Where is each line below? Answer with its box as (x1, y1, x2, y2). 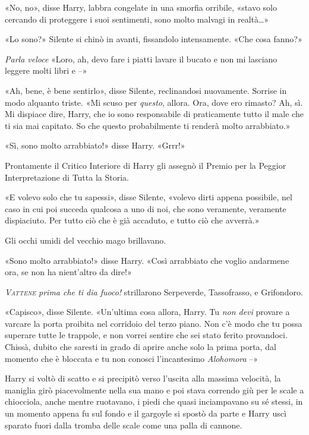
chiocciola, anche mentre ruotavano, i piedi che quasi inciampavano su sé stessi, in (5, 395, 303, 408)
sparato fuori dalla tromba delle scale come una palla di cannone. (5, 418, 242, 431)
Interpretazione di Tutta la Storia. (5, 171, 129, 183)
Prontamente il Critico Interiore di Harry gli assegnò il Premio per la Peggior (5, 159, 286, 171)
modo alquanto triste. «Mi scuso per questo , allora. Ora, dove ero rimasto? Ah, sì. (5, 96, 303, 108)
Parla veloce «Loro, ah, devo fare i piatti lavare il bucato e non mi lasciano (5, 52, 278, 65)
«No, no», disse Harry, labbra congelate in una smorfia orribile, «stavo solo (5, 1, 277, 13)
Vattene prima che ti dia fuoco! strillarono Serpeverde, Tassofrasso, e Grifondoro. (5, 285, 303, 298)
